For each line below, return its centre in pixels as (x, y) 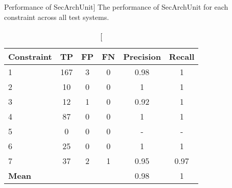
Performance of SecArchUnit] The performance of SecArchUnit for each (116, 7)
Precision (142, 57)
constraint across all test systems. (57, 17)
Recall (182, 57)
